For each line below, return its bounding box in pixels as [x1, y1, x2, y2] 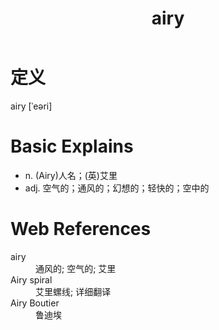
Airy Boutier [10, 297, 60, 309]
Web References [10, 218, 152, 241]
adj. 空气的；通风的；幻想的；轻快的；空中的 [24, 182, 210, 194]
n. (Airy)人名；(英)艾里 [24, 169, 118, 181]
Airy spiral [10, 273, 53, 286]
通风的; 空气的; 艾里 [35, 262, 117, 274]
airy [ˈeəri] [10, 100, 53, 112]
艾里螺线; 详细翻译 [35, 285, 112, 297]
